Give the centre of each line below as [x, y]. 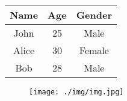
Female [94, 50]
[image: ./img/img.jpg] [76, 92]
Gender [94, 15]
